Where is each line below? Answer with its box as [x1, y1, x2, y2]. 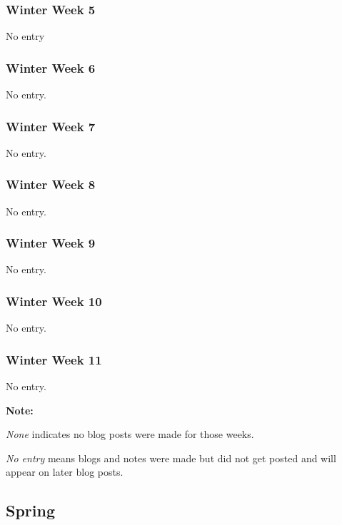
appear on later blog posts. [6, 464, 124, 479]
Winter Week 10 [6, 292, 102, 310]
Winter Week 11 [6, 350, 102, 368]
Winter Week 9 [6, 234, 96, 252]
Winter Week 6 [6, 58, 96, 76]
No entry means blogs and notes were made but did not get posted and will [6, 450, 336, 465]
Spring [6, 499, 55, 521]
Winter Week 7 [6, 117, 96, 135]
